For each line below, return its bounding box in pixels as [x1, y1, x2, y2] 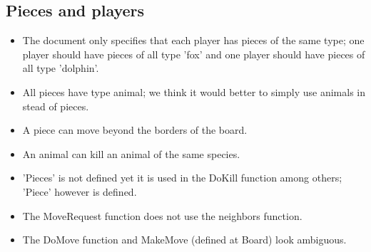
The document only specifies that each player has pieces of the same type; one [22, 33, 365, 48]
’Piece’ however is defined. [22, 184, 137, 199]
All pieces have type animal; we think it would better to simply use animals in [22, 84, 366, 99]
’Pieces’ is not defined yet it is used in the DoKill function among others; [22, 170, 342, 185]
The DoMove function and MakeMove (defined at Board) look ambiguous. [22, 232, 347, 247]
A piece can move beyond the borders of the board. [22, 122, 248, 137]
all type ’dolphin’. [22, 61, 99, 75]
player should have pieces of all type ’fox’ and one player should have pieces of [22, 46, 365, 61]
